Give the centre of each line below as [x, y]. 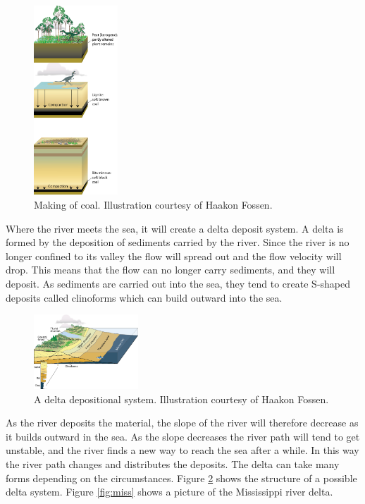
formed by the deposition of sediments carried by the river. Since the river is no [178, 242]
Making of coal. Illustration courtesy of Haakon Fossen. [153, 204]
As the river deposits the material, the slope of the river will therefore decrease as [182, 423]
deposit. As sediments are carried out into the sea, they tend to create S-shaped [178, 283]
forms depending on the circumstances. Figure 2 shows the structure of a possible [181, 478]
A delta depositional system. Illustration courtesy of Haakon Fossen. [181, 399]
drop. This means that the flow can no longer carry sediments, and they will [171, 270]
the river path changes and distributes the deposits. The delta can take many [173, 464]
